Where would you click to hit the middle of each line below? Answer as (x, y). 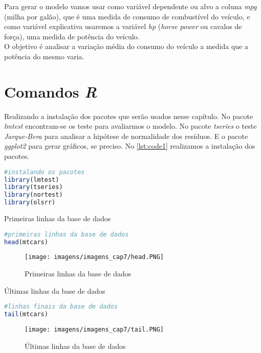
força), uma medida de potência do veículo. (72, 36)
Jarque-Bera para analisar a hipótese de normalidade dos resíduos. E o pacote (126, 136)
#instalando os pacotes (45, 172)
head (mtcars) (26, 242)
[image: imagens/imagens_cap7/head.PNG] (94, 257)
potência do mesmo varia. (44, 56)
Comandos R (51, 91)
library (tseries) (34, 187)
